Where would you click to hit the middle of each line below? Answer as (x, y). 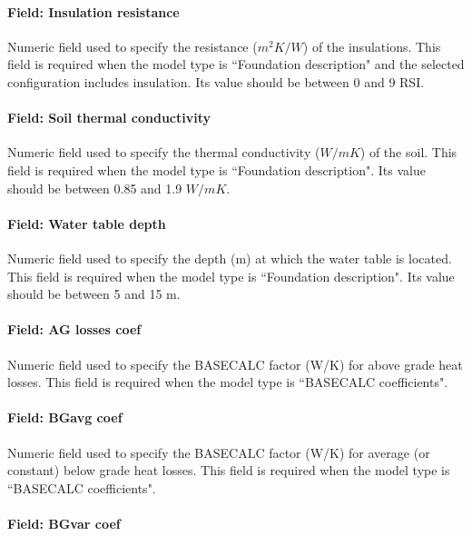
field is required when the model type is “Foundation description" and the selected (236, 64)
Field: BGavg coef (65, 417)
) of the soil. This (408, 152)
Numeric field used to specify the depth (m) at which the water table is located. (230, 258)
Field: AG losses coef (74, 329)
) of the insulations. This (372, 46)
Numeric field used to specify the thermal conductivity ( (164, 152)
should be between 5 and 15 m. (94, 294)
